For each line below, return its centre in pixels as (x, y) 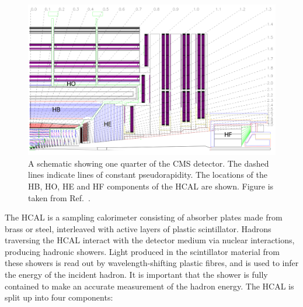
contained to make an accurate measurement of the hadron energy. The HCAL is (149, 286)
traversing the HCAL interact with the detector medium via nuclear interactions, (150, 240)
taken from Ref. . (59, 197)
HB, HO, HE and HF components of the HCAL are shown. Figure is (151, 186)
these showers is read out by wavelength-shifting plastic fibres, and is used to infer (152, 263)
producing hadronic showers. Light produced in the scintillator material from (142, 251)
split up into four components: (59, 297)
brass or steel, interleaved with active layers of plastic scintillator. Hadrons (138, 228)
